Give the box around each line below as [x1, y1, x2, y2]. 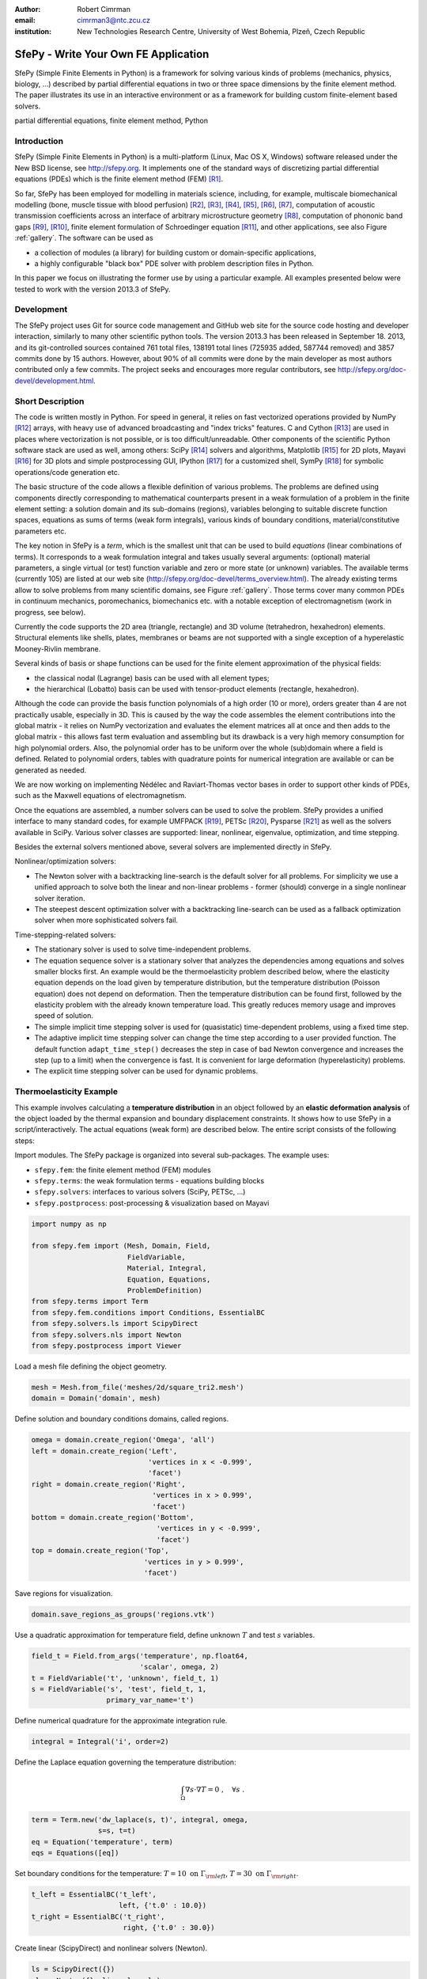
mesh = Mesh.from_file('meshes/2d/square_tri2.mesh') [31, 1382, 244, 1392]
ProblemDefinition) [127, 1286, 203, 1294]
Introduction [14, 135, 63, 146]
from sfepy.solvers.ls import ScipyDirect [31, 1319, 198, 1328]
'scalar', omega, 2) [139, 1662, 219, 1672]
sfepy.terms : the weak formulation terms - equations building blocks [34, 1176, 265, 1185]
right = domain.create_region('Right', [31, 1480, 186, 1488]
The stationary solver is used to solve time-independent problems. [34, 944, 251, 954]
